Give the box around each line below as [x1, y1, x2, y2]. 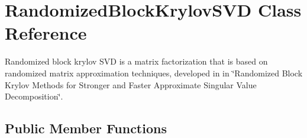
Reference [5, 21, 87, 45]
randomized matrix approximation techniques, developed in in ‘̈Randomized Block [5, 66, 303, 79]
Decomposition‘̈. [5, 90, 63, 102]
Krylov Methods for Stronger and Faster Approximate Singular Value [5, 78, 257, 91]
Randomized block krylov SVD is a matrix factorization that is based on [5, 55, 268, 68]
